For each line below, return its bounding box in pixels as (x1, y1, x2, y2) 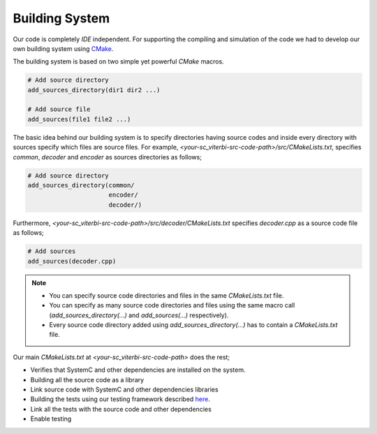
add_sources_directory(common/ (27, 182, 135, 189)
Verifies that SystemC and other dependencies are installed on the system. (30, 366, 246, 374)
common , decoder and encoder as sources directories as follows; (13, 152, 202, 161)
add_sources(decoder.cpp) (27, 257, 117, 265)
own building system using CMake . (13, 44, 114, 52)
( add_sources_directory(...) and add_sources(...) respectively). (49, 311, 229, 319)
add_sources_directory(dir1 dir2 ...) (27, 86, 161, 94)
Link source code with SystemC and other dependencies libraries (30, 385, 219, 394)
